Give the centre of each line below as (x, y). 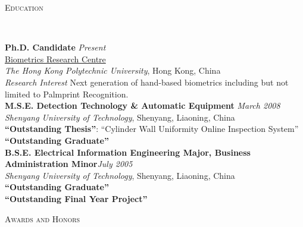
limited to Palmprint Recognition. (67, 94)
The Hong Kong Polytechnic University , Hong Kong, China (113, 70)
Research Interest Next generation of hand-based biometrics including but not (147, 82)
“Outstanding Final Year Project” (76, 198)
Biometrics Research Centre (55, 59)
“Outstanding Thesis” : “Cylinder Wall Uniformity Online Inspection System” (152, 129)
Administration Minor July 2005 (69, 164)
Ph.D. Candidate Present (55, 47)
